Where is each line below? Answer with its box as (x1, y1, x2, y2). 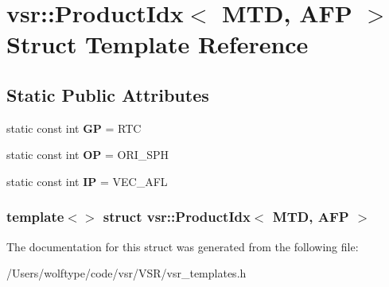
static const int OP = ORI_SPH (6, 146, 169, 163)
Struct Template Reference (6, 28, 309, 60)
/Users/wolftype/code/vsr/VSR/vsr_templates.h (6, 265, 247, 281)
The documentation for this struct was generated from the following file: (6, 238, 359, 254)
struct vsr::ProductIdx (103, 207, 251, 227)
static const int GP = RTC (6, 119, 142, 136)
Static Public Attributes (6, 82, 209, 107)
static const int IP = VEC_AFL (6, 173, 168, 189)
